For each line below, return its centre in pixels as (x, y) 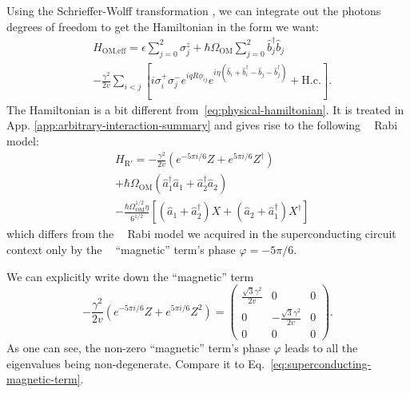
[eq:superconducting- (321, 363)
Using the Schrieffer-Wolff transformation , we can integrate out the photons (194, 10)
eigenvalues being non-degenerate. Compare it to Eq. (136, 363)
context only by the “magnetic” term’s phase (121, 249)
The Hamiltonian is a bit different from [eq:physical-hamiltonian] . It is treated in (205, 109)
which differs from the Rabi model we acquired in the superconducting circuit (201, 234)
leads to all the (321, 347)
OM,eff (114, 52)
